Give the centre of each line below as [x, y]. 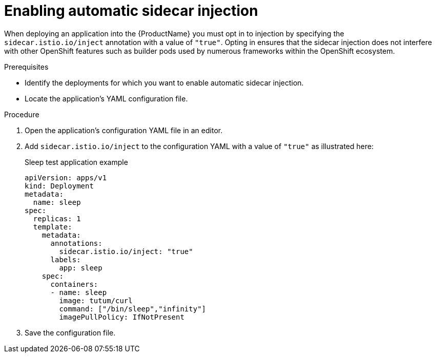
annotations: [76, 243]
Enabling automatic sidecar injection [131, 11]
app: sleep [81, 268]
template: [53, 227]
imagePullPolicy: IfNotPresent [122, 317]
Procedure [22, 114]
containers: [74, 284]
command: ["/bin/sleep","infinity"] [133, 309]
